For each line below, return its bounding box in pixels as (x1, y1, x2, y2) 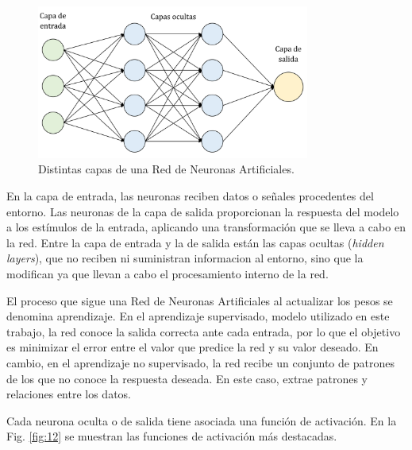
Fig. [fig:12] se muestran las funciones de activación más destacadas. (6, 428, 337, 444)
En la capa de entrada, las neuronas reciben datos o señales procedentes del (6, 187, 374, 204)
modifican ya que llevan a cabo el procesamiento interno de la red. (6, 265, 329, 281)
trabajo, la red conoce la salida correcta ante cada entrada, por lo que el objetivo (6, 323, 401, 339)
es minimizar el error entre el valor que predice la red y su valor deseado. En (6, 339, 379, 355)
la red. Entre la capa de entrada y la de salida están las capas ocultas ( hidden (6, 234, 384, 250)
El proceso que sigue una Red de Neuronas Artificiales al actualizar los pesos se (6, 292, 393, 308)
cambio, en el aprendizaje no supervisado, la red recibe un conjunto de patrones (6, 354, 395, 370)
